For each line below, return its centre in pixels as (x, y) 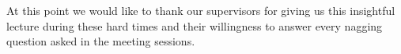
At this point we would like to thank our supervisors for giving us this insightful (201, 10)
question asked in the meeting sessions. (101, 41)
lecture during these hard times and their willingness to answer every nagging (195, 25)
